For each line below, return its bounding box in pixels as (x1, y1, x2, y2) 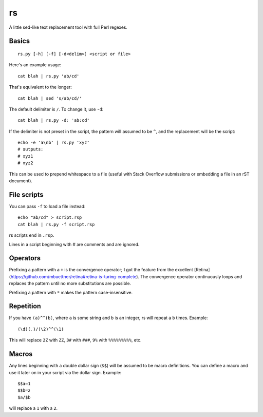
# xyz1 (18, 153, 34, 159)
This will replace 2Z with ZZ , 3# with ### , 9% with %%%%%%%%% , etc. (9, 337, 142, 343)
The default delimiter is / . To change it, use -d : (9, 106, 104, 112)
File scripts (9, 190, 44, 199)
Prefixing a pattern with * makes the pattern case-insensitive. (9, 289, 133, 295)
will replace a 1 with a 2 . (9, 405, 58, 411)
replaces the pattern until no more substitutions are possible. (9, 281, 131, 286)
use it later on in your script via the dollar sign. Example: (9, 369, 122, 375)
